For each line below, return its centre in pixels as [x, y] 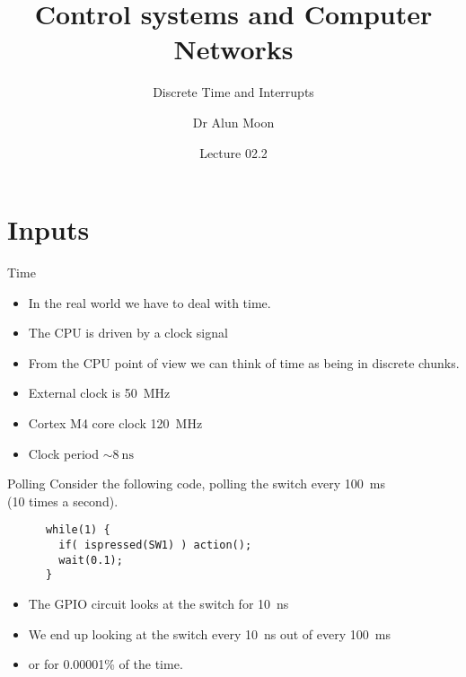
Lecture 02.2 [233, 152]
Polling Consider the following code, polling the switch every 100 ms [196, 484]
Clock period [64, 453]
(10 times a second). [63, 501]
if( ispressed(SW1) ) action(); [155, 545]
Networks [233, 49]
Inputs [48, 229]
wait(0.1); [91, 560]
